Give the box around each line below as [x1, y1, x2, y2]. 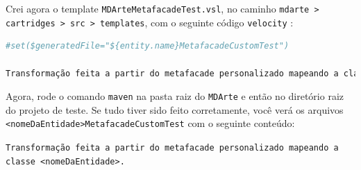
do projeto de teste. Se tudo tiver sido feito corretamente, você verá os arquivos [6, 102, 344, 117]
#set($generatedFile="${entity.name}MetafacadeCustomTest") [6, 41, 289, 51]
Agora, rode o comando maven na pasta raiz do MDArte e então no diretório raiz [6, 89, 344, 103]
